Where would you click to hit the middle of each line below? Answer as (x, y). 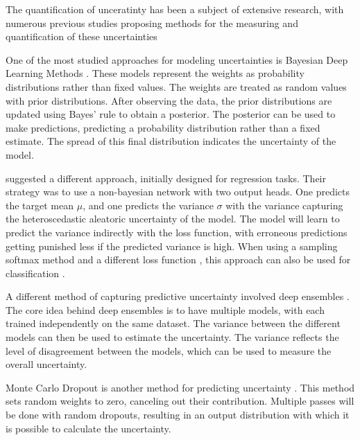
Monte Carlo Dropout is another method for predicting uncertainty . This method (180, 387)
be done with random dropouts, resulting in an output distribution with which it (178, 415)
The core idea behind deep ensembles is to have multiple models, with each (165, 309)
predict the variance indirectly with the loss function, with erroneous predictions (177, 232)
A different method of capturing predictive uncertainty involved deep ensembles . (178, 296)
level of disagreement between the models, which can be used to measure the (169, 350)
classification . (35, 273)
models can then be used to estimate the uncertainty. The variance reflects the (172, 337)
